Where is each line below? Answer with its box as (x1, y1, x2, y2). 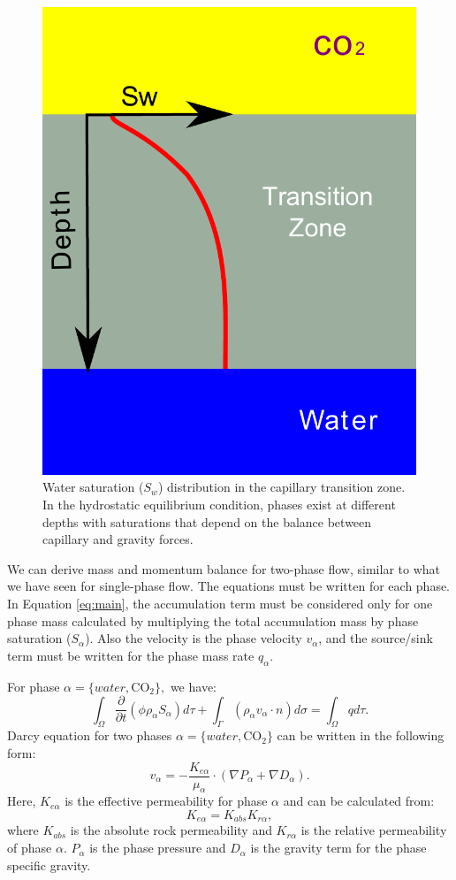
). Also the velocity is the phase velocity (85, 629, 302, 647)
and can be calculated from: (283, 792, 435, 810)
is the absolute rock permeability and (70, 821, 272, 839)
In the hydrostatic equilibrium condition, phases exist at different (42, 494, 396, 513)
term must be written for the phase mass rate (7, 646, 255, 664)
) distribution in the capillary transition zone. (157, 478, 406, 496)
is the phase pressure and (89, 838, 226, 857)
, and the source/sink (318, 629, 433, 647)
